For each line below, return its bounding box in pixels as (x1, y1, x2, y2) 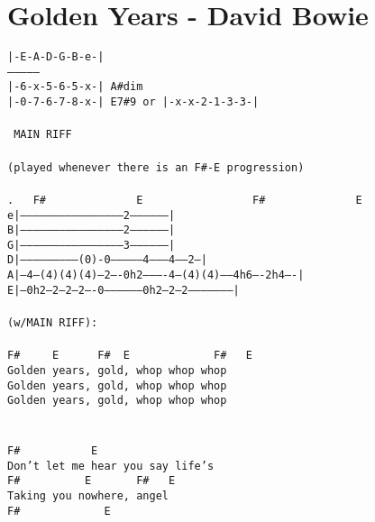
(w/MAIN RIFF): (7, 316, 98, 330)
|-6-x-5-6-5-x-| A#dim (7, 80, 143, 94)
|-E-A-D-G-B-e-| (7, 50, 105, 64)
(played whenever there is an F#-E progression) (7, 160, 305, 174)
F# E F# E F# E (7, 349, 253, 362)
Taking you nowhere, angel (7, 490, 169, 503)
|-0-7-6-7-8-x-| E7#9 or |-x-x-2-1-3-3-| (7, 96, 260, 109)
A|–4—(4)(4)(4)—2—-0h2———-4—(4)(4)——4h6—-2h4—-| (7, 269, 305, 282)
